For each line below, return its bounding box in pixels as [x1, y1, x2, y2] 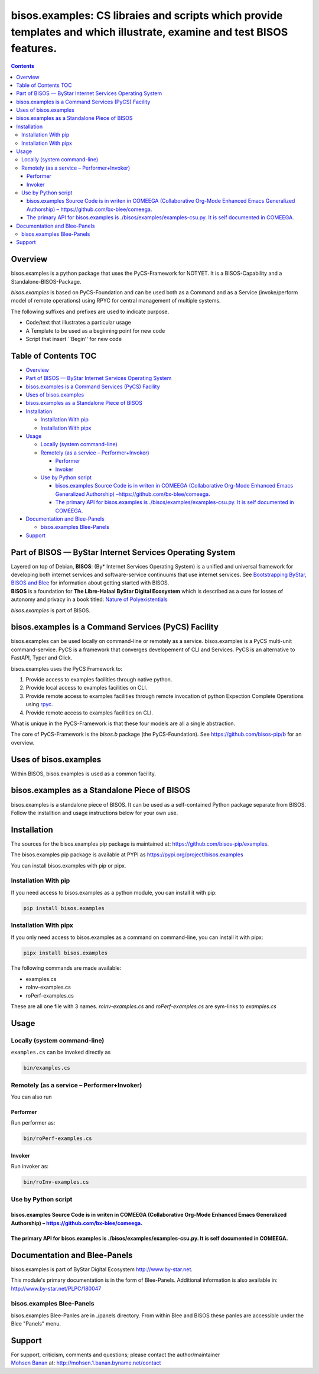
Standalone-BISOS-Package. [11, 278, 82, 285]
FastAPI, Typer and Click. [11, 654, 73, 661]
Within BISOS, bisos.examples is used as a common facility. [11, 770, 157, 777]
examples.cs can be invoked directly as [11, 1049, 111, 1056]
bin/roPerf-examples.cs [23, 1135, 93, 1142]
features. [11, 42, 57, 56]
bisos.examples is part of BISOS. [11, 606, 91, 614]
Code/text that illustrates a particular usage [25, 319, 131, 326]
